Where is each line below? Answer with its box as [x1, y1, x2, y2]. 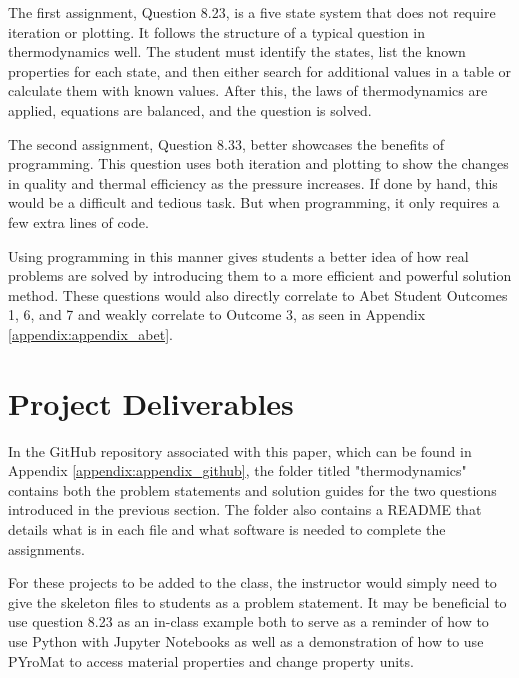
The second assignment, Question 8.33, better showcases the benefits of [8, 133, 445, 154]
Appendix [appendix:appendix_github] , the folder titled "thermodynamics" [8, 460, 467, 481]
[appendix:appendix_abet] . [8, 323, 173, 344]
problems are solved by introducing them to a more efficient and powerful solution [8, 265, 512, 286]
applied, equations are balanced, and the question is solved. [8, 99, 372, 120]
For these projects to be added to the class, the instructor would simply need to [8, 572, 497, 593]
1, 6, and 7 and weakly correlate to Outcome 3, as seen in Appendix [8, 304, 426, 325]
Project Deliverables [8, 382, 294, 423]
